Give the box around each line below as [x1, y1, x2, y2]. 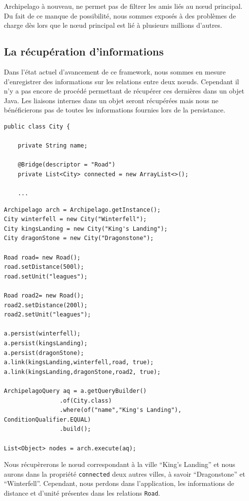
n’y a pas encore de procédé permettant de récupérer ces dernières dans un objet [4, 86, 245, 96]
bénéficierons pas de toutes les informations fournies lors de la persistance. [4, 105, 226, 115]
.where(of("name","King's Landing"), [59, 407, 182, 414]
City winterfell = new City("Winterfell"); [4, 216, 147, 223]
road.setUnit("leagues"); [4, 273, 88, 280]
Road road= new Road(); [4, 254, 81, 261]
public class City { [4, 123, 71, 130]
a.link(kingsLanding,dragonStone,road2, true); [4, 368, 161, 375]
